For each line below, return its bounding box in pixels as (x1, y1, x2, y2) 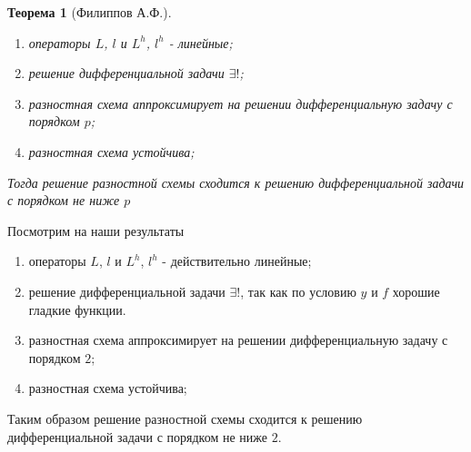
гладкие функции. (28, 300, 126, 319)
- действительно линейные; (162, 251, 312, 270)
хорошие (392, 281, 440, 300)
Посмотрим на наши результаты (7, 221, 185, 240)
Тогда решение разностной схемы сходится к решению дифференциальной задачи (7, 172, 465, 192)
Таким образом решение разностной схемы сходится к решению (7, 408, 363, 427)
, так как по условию (240, 281, 356, 300)
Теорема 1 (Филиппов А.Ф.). (7, 3, 172, 21)
